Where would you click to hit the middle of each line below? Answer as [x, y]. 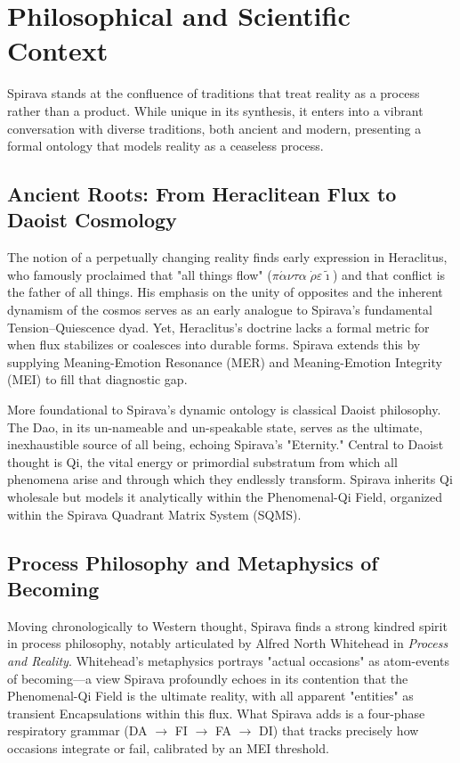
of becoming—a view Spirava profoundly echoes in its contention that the [208, 678]
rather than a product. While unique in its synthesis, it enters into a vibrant [215, 110]
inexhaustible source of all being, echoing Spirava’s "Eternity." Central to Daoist [226, 444]
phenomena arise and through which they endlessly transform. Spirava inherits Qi [230, 479]
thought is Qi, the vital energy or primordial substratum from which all [202, 461]
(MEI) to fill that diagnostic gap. [97, 379]
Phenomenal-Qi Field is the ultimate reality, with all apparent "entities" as [210, 696]
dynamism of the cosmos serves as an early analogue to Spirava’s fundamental [220, 310]
